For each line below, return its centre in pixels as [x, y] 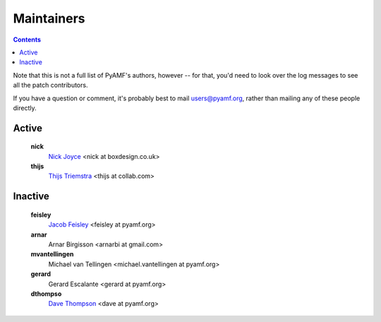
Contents [27, 40]
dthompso [46, 294]
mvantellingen [52, 254]
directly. [25, 108]
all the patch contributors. [50, 85]
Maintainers [49, 18]
